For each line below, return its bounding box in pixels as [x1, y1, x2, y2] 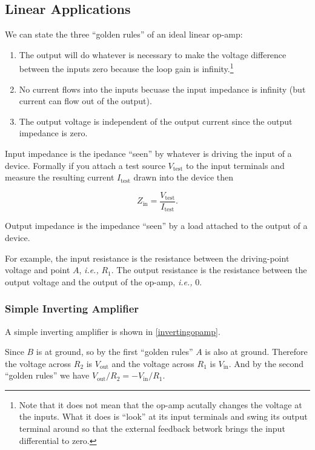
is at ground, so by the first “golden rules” [36, 345, 193, 358]
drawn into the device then [133, 171, 234, 184]
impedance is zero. [19, 127, 88, 139]
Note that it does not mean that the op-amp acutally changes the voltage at [19, 398, 302, 411]
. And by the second [228, 357, 304, 369]
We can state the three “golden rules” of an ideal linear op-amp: [5, 28, 243, 41]
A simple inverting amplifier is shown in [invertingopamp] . [5, 325, 220, 337]
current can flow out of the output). [19, 94, 152, 107]
